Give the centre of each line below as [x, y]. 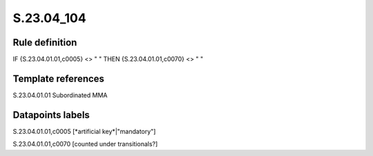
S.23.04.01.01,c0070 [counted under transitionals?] [85, 144]
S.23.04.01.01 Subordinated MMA [60, 95]
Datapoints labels [51, 115]
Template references [59, 78]
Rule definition [45, 42]
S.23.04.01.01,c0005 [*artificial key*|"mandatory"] [84, 131]
